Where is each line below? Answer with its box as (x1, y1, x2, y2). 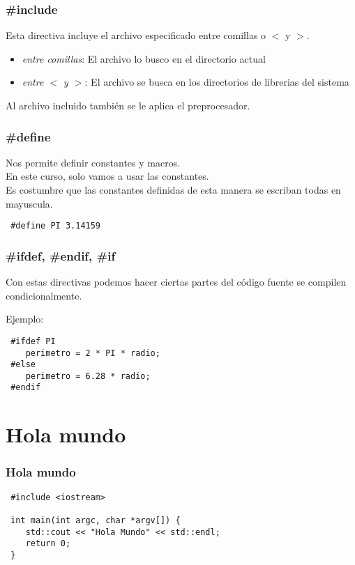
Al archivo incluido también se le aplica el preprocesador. (6, 98, 250, 112)
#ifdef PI (10, 336, 56, 346)
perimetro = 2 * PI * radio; (25, 348, 160, 358)
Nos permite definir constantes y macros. (6, 155, 181, 169)
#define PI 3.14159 (10, 221, 101, 231)
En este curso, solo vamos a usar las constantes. (6, 169, 209, 183)
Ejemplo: (6, 311, 44, 326)
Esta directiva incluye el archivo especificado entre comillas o (6, 28, 266, 42)
